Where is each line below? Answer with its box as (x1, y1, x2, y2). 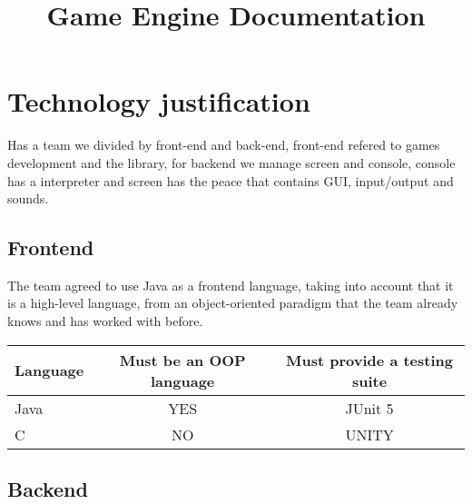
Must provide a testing (286, 349, 453, 371)
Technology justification (7, 83, 310, 120)
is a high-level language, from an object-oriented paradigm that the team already (7, 293, 458, 312)
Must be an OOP (119, 349, 246, 371)
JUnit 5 (345, 397, 394, 419)
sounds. (7, 189, 49, 208)
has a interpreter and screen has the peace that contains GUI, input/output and (7, 171, 454, 190)
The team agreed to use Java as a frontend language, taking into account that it (7, 275, 454, 294)
